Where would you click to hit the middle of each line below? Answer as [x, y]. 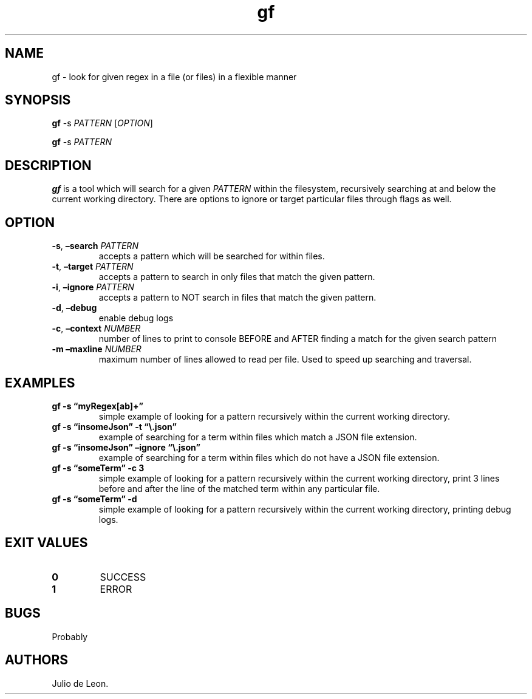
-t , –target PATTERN [93, 267]
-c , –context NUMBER [96, 329]
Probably [70, 636]
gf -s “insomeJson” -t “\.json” [114, 426]
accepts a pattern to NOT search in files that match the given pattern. [237, 298]
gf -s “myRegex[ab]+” [98, 406]
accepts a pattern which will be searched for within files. [212, 256]
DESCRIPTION [48, 165]
